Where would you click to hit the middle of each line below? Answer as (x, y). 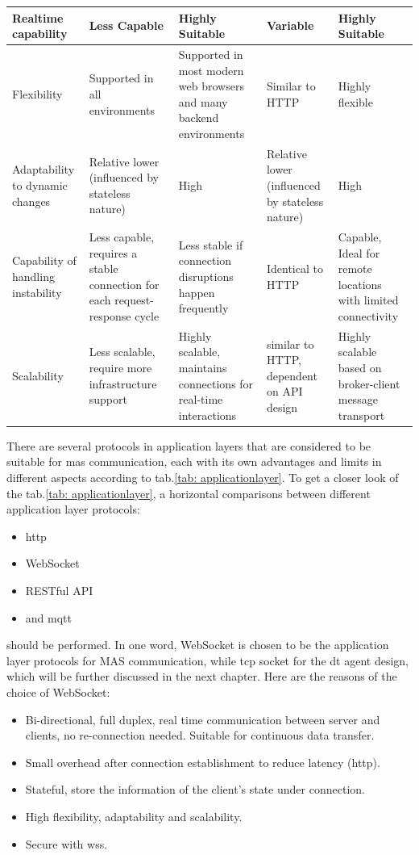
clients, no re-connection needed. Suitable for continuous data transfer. (200, 735)
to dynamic (40, 184)
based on (360, 367)
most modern (211, 70)
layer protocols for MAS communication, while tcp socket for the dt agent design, (207, 660)
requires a (113, 252)
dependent (292, 375)
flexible (355, 101)
